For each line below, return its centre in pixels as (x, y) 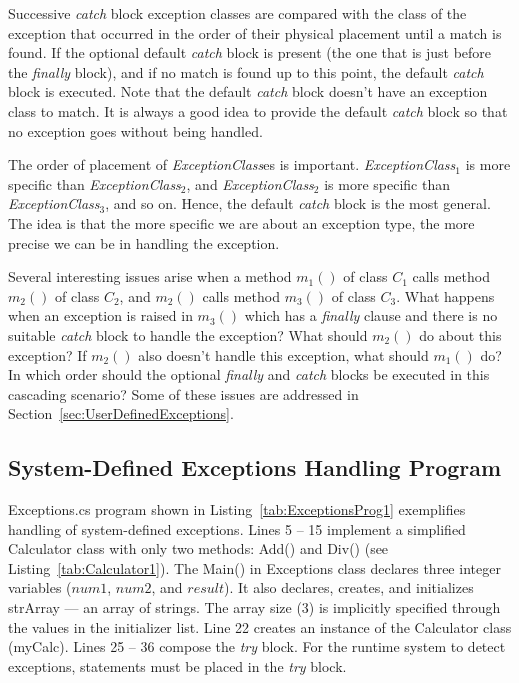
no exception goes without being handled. (135, 130)
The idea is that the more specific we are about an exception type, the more (241, 222)
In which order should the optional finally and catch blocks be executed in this (249, 374)
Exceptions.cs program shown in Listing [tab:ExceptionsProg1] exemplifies (237, 509)
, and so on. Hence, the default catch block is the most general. (298, 203)
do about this (460, 334)
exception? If (47, 354)
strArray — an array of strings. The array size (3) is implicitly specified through (254, 607)
